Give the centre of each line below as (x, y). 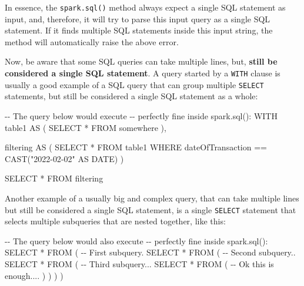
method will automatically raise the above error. (92, 41)
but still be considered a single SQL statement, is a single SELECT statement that (151, 209)
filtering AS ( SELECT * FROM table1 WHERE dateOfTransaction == (136, 147)
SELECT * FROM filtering (54, 178)
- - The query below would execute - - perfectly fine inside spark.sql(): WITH (141, 115)
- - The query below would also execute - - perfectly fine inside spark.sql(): (136, 240)
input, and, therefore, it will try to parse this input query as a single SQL (138, 18)
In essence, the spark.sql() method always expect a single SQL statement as (145, 7)
